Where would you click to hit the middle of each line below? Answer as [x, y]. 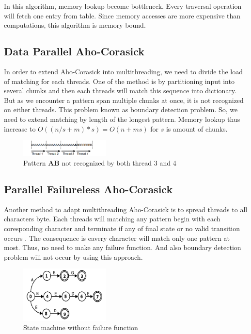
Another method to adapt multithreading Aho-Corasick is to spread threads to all [126, 209]
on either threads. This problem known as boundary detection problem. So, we [121, 109]
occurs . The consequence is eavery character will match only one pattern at [117, 238]
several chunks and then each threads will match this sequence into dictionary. [120, 91]
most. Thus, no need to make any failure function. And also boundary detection [123, 247]
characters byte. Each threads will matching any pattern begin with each [112, 219]
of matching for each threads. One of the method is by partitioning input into [119, 81]
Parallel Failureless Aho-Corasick [88, 189]
